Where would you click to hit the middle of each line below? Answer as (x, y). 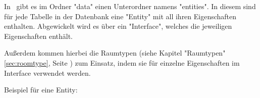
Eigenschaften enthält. (39, 36)
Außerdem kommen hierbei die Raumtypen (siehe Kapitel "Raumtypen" (115, 53)
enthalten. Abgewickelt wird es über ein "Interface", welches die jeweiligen (118, 26)
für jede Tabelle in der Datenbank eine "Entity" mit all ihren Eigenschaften (120, 16)
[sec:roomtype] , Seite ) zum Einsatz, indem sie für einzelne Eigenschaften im (122, 62)
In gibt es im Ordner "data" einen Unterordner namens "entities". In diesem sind (130, 6)
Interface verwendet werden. (47, 72)
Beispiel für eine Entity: (41, 90)
